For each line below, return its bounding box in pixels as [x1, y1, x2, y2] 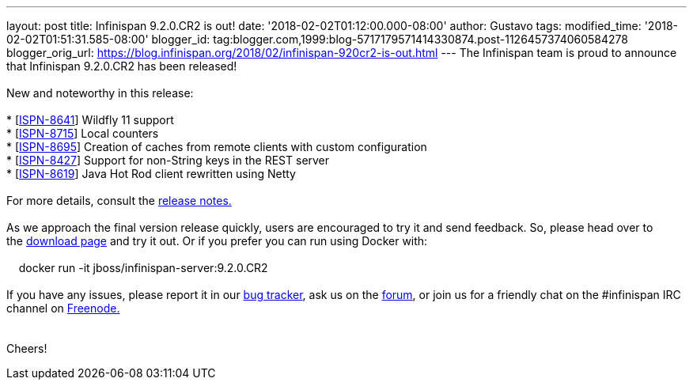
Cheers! [6, 342, 47, 355]
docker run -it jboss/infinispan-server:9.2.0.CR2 [18, 261, 268, 274]
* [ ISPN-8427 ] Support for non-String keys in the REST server [6, 153, 330, 167]
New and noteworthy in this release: [6, 86, 194, 100]
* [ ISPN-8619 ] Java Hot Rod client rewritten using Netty [6, 167, 296, 180]
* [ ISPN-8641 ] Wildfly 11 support [6, 113, 174, 127]
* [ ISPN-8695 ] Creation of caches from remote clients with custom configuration [6, 140, 427, 153]
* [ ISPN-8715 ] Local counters [6, 127, 159, 140]
